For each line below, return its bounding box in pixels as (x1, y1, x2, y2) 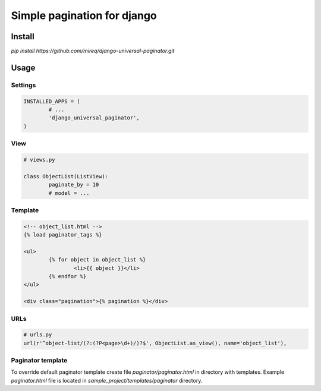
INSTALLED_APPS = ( (23, 98, 80, 105)
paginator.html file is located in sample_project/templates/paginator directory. (11, 377, 203, 384)
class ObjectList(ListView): (23, 173, 109, 179)
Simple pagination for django (11, 9, 157, 22)
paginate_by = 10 (48, 181, 99, 188)
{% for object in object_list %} (48, 256, 146, 263)
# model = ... (48, 190, 90, 196)
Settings (11, 81, 36, 89)
